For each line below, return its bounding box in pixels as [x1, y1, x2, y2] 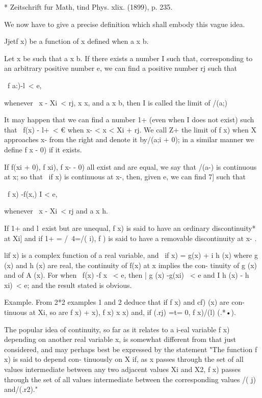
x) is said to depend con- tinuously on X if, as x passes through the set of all [4, 354, 244, 364]
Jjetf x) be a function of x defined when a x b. [4, 36, 149, 46]
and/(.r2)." [4, 384, 38, 394]
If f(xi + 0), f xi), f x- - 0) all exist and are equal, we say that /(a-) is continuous [4, 161, 257, 172]
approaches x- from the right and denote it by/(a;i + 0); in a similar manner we [4, 134, 254, 145]
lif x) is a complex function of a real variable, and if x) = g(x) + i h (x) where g [4, 250, 258, 260]
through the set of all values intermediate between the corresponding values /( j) [4, 374, 256, 384]
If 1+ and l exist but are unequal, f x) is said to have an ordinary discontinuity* [4, 222, 256, 233]
